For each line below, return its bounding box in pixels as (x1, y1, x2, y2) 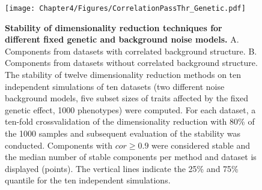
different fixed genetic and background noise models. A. (5, 33, 239, 46)
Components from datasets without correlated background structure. (5, 56, 258, 69)
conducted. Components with (5, 138, 112, 151)
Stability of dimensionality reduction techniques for (5, 21, 222, 34)
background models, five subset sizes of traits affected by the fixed (5, 92, 248, 104)
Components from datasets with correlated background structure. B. (5, 44, 257, 57)
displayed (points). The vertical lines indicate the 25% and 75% (5, 162, 239, 174)
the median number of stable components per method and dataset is (5, 150, 257, 163)
